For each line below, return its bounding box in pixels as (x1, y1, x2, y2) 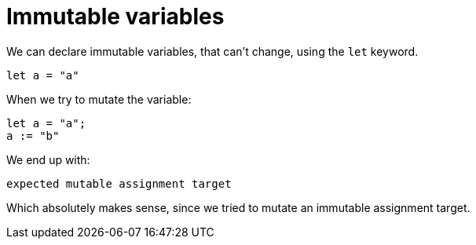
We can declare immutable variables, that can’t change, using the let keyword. (6, 44, 419, 58)
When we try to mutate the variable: (6, 92, 192, 106)
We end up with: (6, 152, 90, 166)
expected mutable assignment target (6, 177, 232, 190)
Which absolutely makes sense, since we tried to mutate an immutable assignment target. (6, 200, 471, 214)
